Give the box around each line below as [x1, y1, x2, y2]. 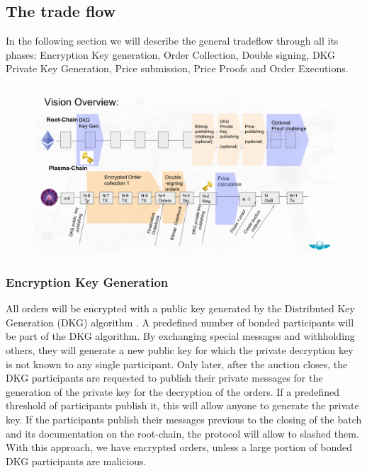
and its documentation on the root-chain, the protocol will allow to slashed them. [6, 426, 359, 440]
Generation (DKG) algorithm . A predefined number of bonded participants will [6, 314, 354, 329]
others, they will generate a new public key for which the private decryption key [6, 343, 354, 358]
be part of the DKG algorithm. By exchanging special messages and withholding [6, 329, 355, 343]
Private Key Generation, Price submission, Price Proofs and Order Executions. [6, 61, 349, 76]
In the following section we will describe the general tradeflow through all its [6, 33, 339, 48]
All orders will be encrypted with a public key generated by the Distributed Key [6, 301, 355, 316]
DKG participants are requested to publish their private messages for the [6, 370, 323, 385]
